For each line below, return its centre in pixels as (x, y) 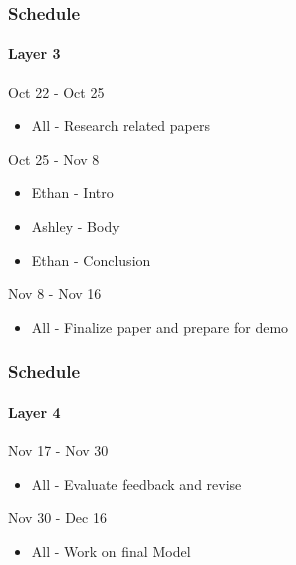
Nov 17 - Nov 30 (58, 450)
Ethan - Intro (72, 192)
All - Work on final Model (111, 550)
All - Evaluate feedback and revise (136, 483)
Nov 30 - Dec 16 (57, 517)
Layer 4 (34, 411)
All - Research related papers (120, 125)
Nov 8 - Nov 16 (55, 293)
